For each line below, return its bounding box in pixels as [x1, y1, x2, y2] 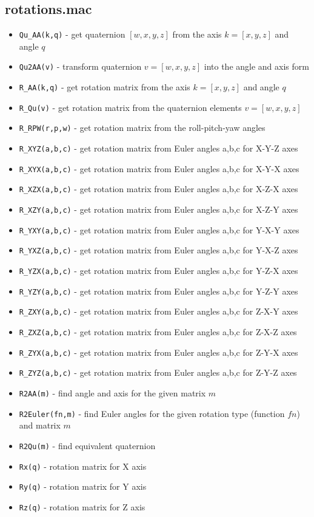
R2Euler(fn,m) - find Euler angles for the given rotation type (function [19, 407, 285, 419]
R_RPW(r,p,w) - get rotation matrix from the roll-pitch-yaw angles [19, 121, 266, 134]
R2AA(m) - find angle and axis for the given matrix [19, 386, 206, 399]
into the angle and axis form [204, 60, 309, 73]
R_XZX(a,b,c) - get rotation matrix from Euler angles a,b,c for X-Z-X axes [19, 182, 298, 195]
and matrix [19, 419, 61, 432]
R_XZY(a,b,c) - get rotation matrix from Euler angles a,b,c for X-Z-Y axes [19, 203, 298, 216]
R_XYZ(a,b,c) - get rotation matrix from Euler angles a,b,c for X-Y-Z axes [19, 142, 298, 155]
